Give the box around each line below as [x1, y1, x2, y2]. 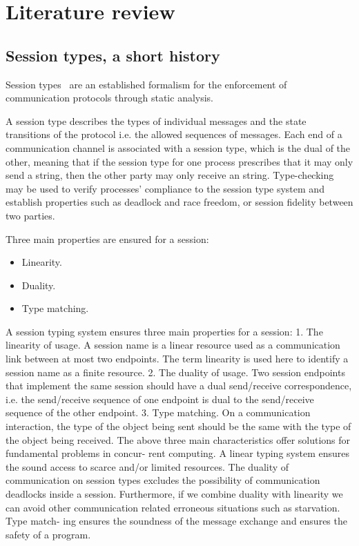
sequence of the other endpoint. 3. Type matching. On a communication [6, 405, 311, 420]
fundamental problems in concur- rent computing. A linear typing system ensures [6, 446, 349, 460]
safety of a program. [6, 527, 91, 541]
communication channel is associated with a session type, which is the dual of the [6, 140, 351, 155]
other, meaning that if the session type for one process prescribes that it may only [6, 154, 353, 168]
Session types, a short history [6, 44, 220, 66]
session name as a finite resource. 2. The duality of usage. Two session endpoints [6, 364, 345, 379]
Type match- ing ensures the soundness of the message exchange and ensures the [6, 514, 347, 528]
